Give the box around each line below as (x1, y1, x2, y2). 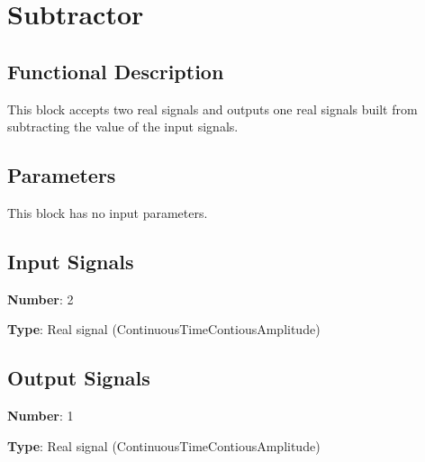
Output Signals (7, 364, 150, 392)
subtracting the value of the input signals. (7, 117, 239, 136)
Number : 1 (7, 406, 74, 425)
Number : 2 (7, 289, 74, 308)
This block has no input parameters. (7, 203, 208, 222)
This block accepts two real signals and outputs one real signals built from (7, 99, 418, 118)
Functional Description (7, 57, 224, 85)
